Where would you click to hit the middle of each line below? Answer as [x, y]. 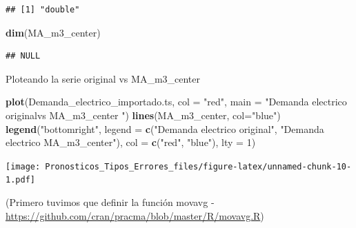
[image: [23, 166]
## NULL [23, 56]
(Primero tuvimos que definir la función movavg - [110, 202]
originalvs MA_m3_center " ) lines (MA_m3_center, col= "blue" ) [143, 115]
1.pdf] [20, 180]
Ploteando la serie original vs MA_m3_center [103, 78]
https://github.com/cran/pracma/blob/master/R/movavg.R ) [135, 215]
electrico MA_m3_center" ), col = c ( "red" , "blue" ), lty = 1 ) [131, 142]
